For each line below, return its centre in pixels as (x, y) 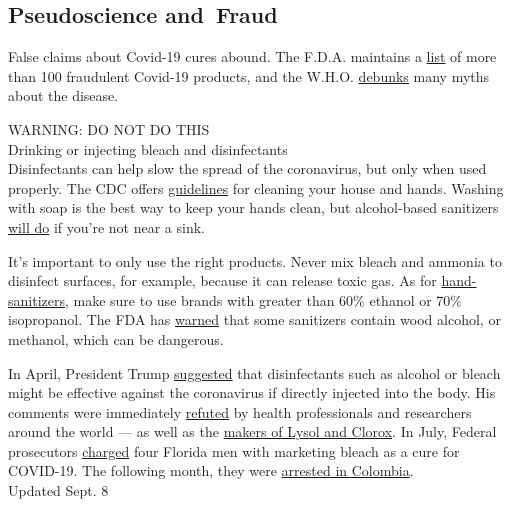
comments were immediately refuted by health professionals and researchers (240, 411)
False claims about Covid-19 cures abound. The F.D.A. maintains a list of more (252, 56)
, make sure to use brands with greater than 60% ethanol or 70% (263, 299)
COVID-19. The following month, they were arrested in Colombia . (211, 470)
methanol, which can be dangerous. (116, 338)
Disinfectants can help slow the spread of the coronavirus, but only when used (247, 168)
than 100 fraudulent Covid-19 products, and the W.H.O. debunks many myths (249, 75)
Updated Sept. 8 (58, 490)
